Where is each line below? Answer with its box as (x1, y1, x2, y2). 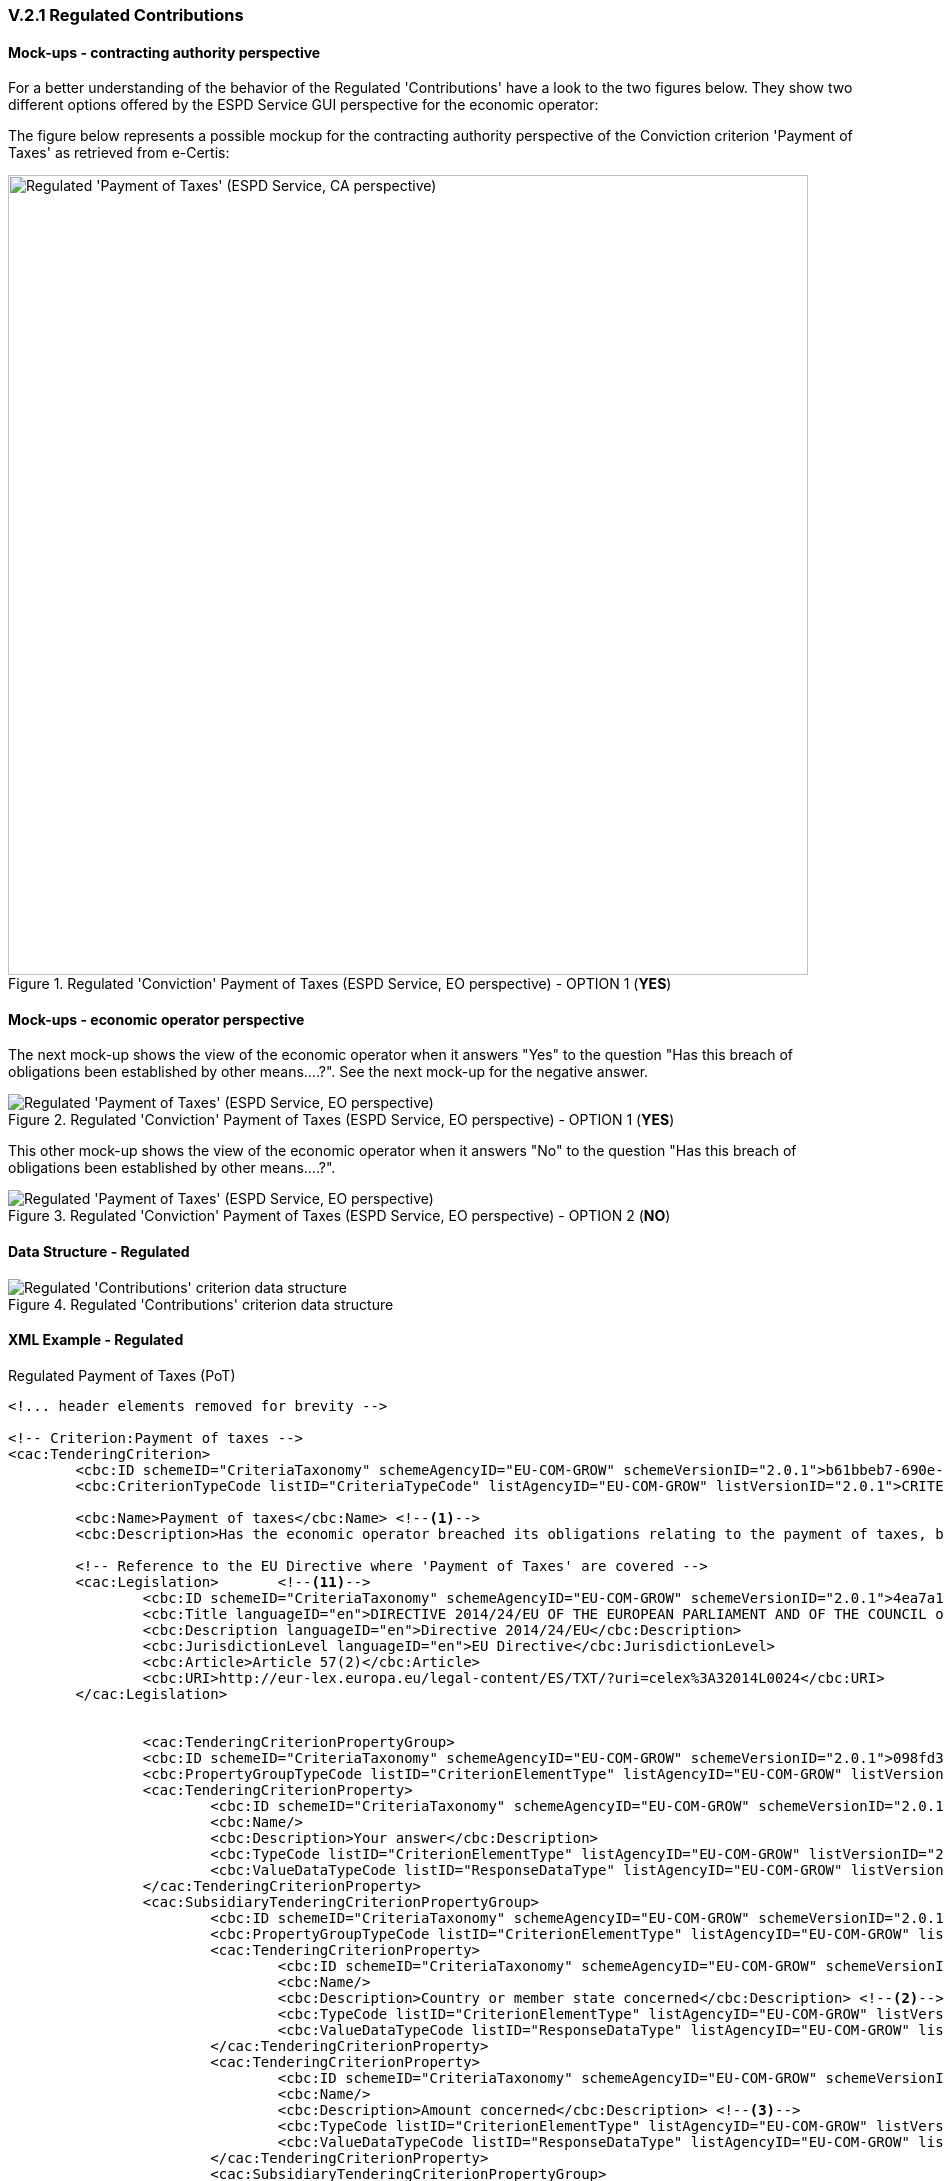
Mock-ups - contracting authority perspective (8, 43, 321, 61)
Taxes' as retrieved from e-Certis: (8, 144, 230, 162)
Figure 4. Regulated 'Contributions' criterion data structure (8, 1295, 394, 1313)
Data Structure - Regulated (8, 1243, 190, 1261)
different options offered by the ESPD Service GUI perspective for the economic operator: (8, 96, 599, 114)
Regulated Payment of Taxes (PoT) (8, 1366, 236, 1384)
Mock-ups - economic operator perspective (8, 1010, 305, 1028)
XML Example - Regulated (8, 1331, 184, 1349)
